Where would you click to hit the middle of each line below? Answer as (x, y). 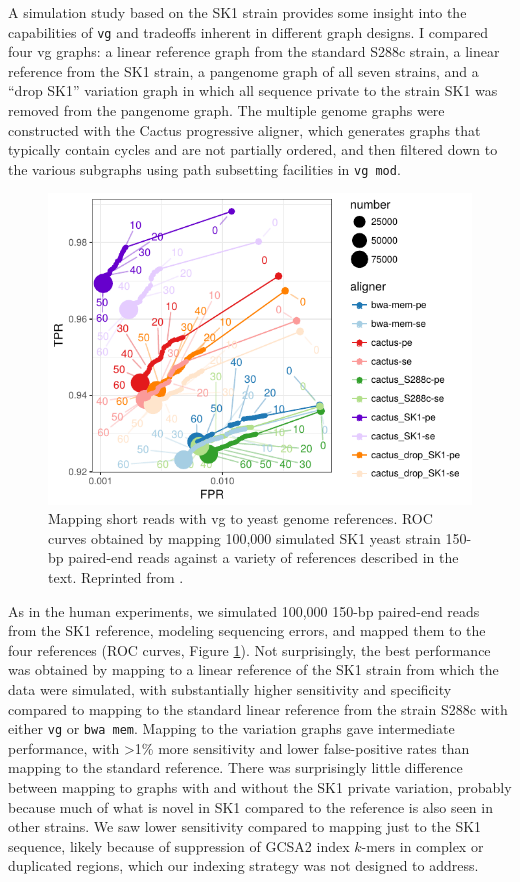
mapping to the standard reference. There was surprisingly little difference (235, 767)
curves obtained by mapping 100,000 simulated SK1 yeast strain (244, 537)
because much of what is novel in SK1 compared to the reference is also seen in (250, 806)
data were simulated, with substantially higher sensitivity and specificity (230, 689)
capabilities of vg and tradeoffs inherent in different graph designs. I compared (248, 31)
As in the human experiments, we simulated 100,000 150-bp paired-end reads (244, 610)
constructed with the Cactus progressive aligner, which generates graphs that (244, 129)
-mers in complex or (422, 845)
